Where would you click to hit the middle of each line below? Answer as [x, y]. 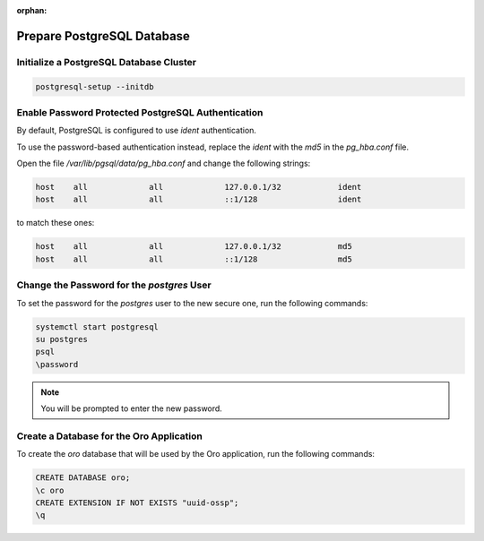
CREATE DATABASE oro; [83, 478]
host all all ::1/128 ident [199, 200]
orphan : [32, 10]
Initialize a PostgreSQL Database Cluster [107, 62]
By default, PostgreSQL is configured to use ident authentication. [137, 131]
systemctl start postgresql [97, 326]
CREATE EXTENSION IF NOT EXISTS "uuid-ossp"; [137, 502]
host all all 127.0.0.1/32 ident [199, 187]
